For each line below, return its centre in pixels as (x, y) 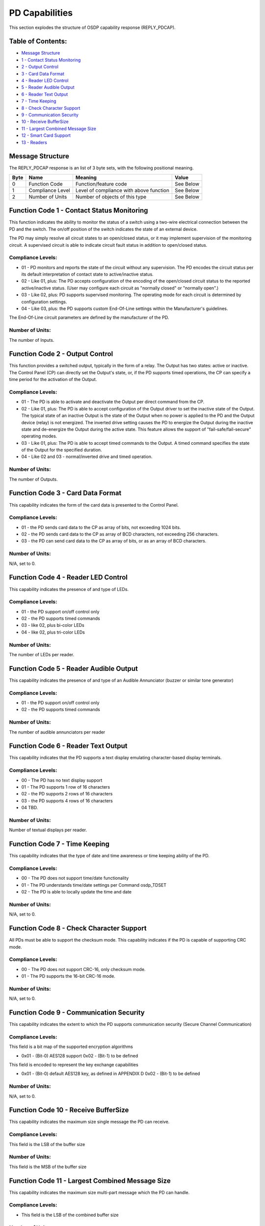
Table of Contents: (38, 41)
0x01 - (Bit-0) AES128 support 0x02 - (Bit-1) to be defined (80, 1056)
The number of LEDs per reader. (42, 654)
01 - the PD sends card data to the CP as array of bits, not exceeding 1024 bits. (101, 527)
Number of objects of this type (111, 197)
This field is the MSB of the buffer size (48, 1167)
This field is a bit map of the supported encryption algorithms (71, 1047)
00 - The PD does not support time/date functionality (75, 878)
